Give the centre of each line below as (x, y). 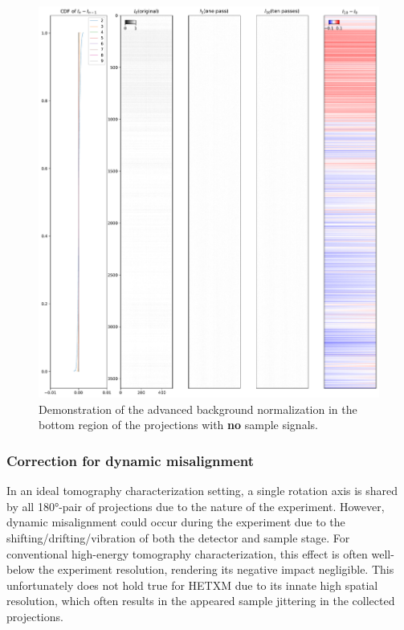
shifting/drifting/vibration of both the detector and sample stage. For (178, 538)
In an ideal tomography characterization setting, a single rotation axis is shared (202, 491)
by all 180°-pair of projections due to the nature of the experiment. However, (196, 506)
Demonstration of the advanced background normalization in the (198, 409)
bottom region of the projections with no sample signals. (178, 425)
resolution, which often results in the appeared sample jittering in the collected (201, 601)
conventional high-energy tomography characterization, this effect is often (187, 553)
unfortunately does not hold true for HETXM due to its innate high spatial (192, 585)
